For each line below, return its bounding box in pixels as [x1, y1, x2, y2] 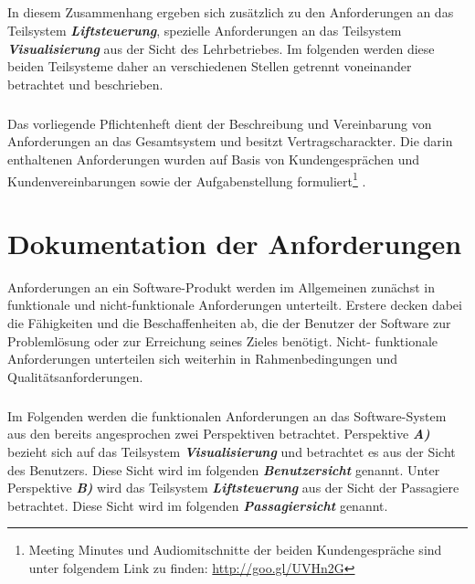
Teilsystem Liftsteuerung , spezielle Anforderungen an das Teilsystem [7, 20, 402, 39]
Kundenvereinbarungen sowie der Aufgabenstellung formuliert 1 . [7, 168, 366, 190]
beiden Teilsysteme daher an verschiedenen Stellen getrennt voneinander [7, 57, 412, 76]
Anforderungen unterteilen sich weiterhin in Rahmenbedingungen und [7, 349, 398, 368]
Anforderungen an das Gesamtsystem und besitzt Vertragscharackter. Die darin [7, 132, 453, 151]
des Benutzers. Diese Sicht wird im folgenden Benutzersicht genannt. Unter [7, 460, 440, 479]
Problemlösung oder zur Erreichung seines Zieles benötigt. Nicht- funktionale [7, 331, 438, 350]
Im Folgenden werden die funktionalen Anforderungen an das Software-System [7, 406, 447, 425]
